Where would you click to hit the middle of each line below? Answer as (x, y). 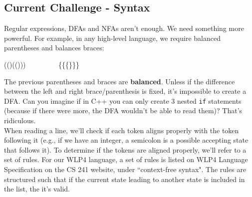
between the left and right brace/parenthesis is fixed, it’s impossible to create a (125, 91)
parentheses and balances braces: (54, 48)
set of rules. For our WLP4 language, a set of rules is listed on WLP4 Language (126, 159)
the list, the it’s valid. (37, 189)
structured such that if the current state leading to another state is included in (125, 179)
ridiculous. (20, 120)
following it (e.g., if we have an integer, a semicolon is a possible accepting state (126, 140)
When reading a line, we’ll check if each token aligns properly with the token (122, 130)
